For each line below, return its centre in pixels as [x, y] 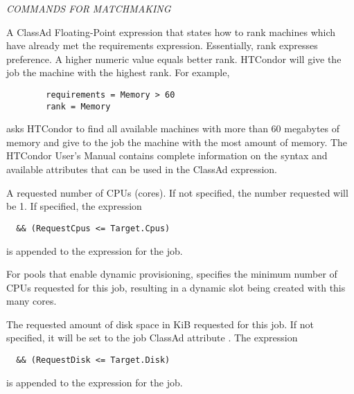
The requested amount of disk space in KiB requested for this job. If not [160, 324]
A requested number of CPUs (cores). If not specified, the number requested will [177, 192]
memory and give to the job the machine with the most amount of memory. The [177, 142]
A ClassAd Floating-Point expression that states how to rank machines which [171, 32]
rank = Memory [78, 106]
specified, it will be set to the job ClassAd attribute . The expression [152, 338]
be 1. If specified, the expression [74, 206]
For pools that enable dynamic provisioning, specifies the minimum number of [172, 274]
